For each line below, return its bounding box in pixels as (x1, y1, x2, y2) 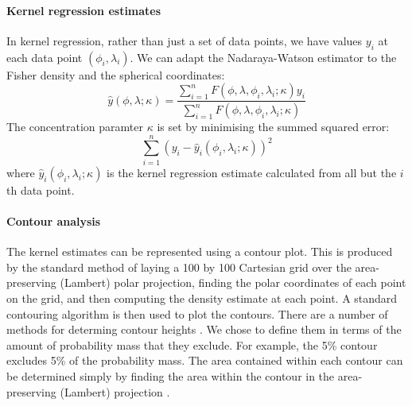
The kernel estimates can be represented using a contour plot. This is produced (6, 243, 393, 260)
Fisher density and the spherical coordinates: (6, 66, 225, 83)
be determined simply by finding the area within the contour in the (6, 367, 335, 384)
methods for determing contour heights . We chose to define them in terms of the (6, 321, 402, 338)
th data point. (6, 181, 75, 198)
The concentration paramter (6, 118, 144, 135)
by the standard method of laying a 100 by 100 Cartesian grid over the (6, 258, 352, 275)
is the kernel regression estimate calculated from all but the (107, 164, 397, 180)
